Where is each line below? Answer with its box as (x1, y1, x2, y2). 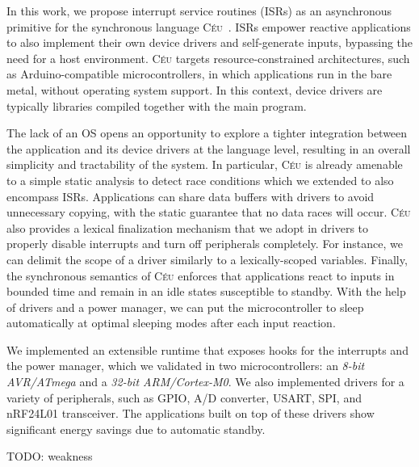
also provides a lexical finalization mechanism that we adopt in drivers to (6, 219, 369, 236)
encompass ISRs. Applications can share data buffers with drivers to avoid (6, 187, 375, 204)
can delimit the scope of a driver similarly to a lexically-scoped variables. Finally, (6, 250, 408, 267)
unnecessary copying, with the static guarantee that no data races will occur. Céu (6, 204, 411, 221)
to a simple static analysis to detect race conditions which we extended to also (6, 171, 394, 188)
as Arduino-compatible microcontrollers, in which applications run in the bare (6, 65, 392, 82)
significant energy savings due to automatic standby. (6, 420, 266, 437)
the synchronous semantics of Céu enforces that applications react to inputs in (6, 267, 395, 284)
